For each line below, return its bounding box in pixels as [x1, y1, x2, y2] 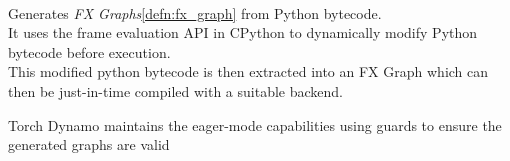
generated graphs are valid [8, 134, 170, 155]
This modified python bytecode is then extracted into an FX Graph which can [8, 61, 489, 82]
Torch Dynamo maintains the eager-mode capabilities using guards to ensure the [8, 114, 502, 135]
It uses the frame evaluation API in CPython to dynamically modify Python [8, 22, 478, 43]
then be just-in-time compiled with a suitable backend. [8, 80, 343, 101]
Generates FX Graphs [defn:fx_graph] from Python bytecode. [8, 2, 382, 23]
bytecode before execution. [8, 41, 171, 62]
